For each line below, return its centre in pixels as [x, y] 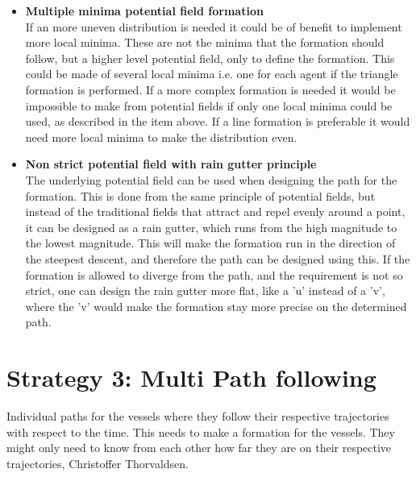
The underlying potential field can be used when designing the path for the [211, 179]
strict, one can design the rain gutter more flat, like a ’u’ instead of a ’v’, [205, 290]
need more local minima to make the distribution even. [161, 137]
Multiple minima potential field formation [144, 10]
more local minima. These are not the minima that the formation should [205, 42]
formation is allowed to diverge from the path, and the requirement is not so [214, 274]
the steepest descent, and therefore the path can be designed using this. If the [218, 258]
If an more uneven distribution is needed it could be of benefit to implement [214, 26]
